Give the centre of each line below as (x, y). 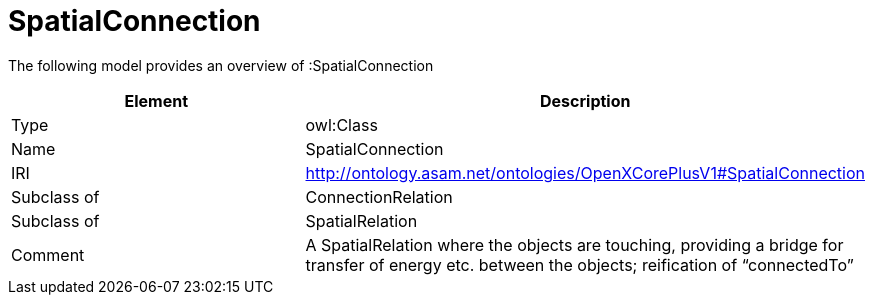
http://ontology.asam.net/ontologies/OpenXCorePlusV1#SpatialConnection (585, 172)
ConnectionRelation (379, 196)
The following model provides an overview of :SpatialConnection (221, 65)
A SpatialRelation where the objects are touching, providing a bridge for (574, 244)
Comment (48, 254)
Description (585, 100)
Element (156, 100)
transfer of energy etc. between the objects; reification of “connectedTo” (579, 264)
